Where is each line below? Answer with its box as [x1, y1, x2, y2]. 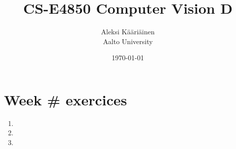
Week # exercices [4, 89, 127, 109]
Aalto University [103, 36, 153, 46]
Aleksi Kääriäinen [101, 26, 155, 37]
